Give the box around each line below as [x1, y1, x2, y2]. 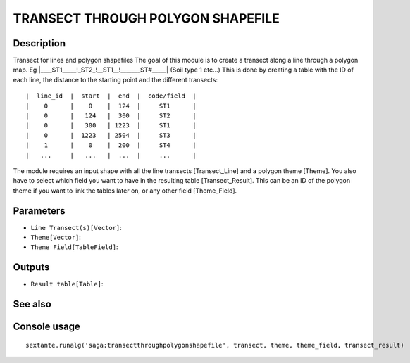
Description [13, 37, 66, 49]
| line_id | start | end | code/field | [25, 92, 197, 100]
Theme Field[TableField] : [30, 243, 118, 251]
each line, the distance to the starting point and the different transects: [13, 75, 218, 84]
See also [13, 298, 52, 310]
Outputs [13, 261, 50, 274]
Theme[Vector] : [30, 233, 81, 242]
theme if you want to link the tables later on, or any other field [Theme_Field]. [13, 186, 237, 195]
